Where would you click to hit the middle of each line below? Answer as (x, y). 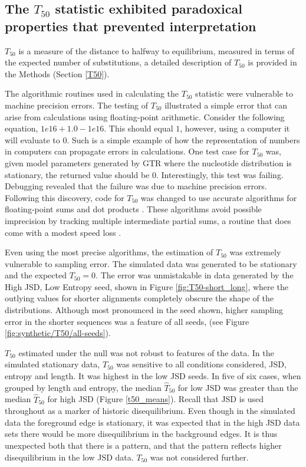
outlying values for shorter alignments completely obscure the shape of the (139, 298)
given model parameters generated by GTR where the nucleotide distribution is (148, 162)
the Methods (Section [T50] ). (57, 73)
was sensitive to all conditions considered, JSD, (201, 364)
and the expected (36, 275)
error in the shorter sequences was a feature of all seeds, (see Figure (127, 321)
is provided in (272, 62)
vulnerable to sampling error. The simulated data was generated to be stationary (151, 263)
